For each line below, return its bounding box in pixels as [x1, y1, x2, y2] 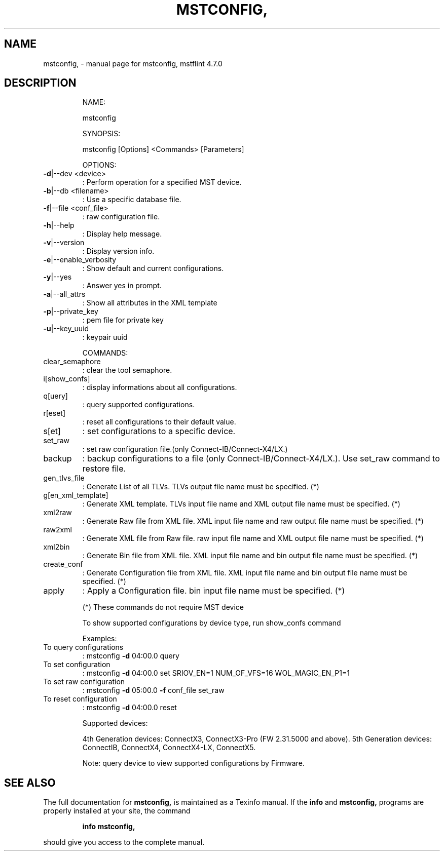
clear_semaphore [43, 357, 101, 366]
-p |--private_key [43, 307, 98, 316]
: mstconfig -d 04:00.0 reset [82, 703, 177, 712]
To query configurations [43, 643, 124, 652]
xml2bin [43, 542, 70, 552]
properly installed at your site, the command [43, 806, 191, 815]
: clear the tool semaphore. [82, 366, 172, 375]
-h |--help [43, 221, 75, 230]
